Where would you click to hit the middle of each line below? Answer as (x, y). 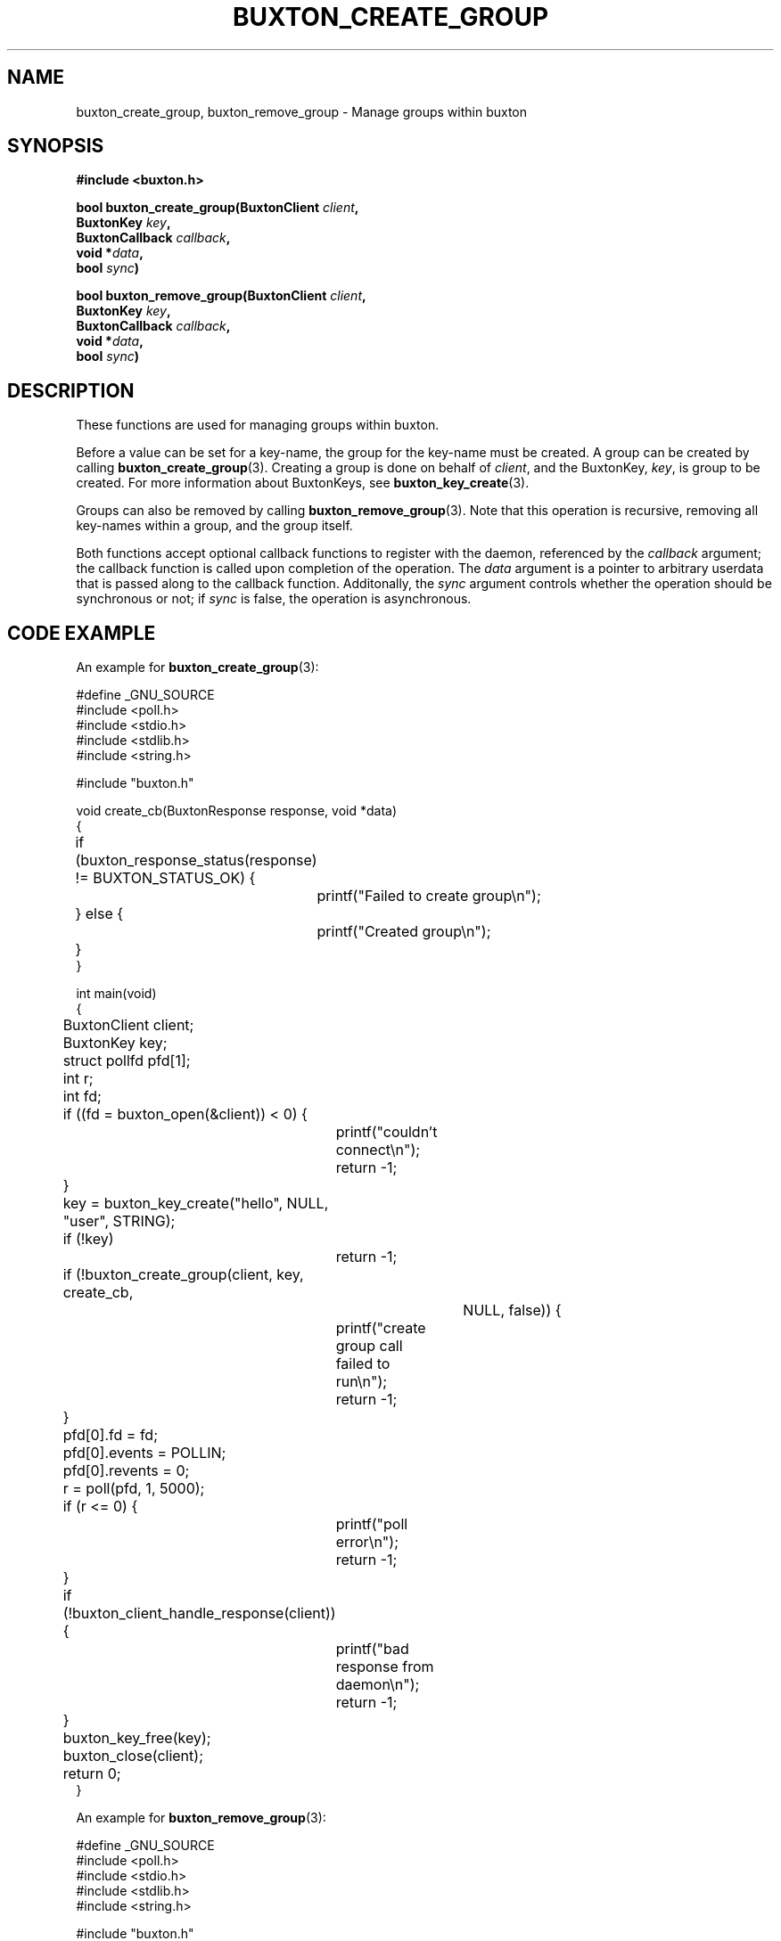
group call (369, 1346)
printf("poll (372, 1524)
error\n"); (367, 1542)
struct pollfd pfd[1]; (127, 1061)
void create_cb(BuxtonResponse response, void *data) (236, 811)
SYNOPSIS (56, 146)
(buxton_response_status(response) (196, 860)
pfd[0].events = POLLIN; (144, 1453)
